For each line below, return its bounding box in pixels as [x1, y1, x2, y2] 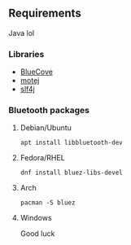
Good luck [20, 229, 55, 238]
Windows [20, 213, 52, 223]
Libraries [8, 48, 45, 59]
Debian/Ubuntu [20, 123, 72, 133]
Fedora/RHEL [20, 153, 65, 163]
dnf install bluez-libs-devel [20, 168, 124, 177]
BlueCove [20, 67, 53, 77]
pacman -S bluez [20, 199, 76, 207]
